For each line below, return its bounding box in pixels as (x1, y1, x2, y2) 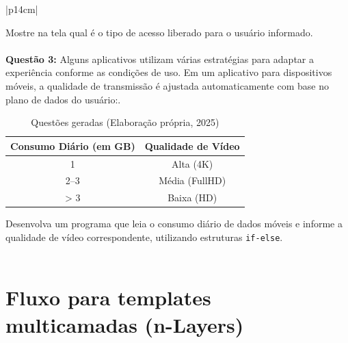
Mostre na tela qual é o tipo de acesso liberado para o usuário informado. (5, 25, 313, 39)
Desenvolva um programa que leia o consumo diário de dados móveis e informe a (5, 216, 343, 231)
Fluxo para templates (5, 283, 211, 312)
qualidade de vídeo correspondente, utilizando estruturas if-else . (5, 229, 283, 244)
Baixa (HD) (168, 190, 217, 205)
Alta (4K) (172, 156, 213, 170)
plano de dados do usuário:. (5, 92, 121, 106)
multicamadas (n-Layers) (5, 310, 244, 338)
